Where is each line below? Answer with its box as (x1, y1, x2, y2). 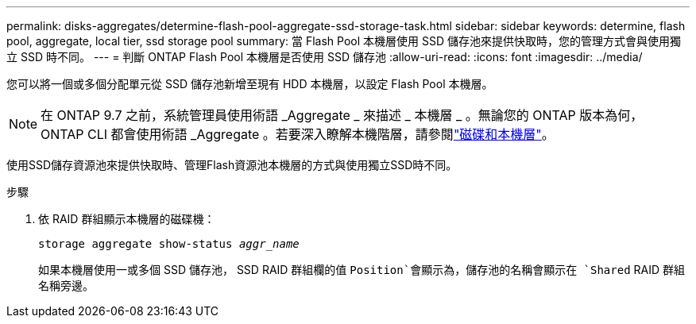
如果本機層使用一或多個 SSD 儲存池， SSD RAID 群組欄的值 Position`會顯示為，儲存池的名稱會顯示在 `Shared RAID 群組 (38, 263, 686, 276)
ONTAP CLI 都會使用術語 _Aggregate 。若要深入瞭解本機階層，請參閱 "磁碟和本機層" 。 (41, 126, 555, 142)
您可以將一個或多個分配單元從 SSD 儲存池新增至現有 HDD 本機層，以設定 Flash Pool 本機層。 (6, 77, 493, 91)
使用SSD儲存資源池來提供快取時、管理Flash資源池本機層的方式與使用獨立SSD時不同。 (6, 158, 458, 172)
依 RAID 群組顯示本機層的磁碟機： (38, 212, 215, 226)
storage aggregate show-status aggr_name (38, 237, 300, 250)
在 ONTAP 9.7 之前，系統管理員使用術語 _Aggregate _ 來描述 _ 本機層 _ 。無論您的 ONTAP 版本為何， (41, 107, 644, 123)
